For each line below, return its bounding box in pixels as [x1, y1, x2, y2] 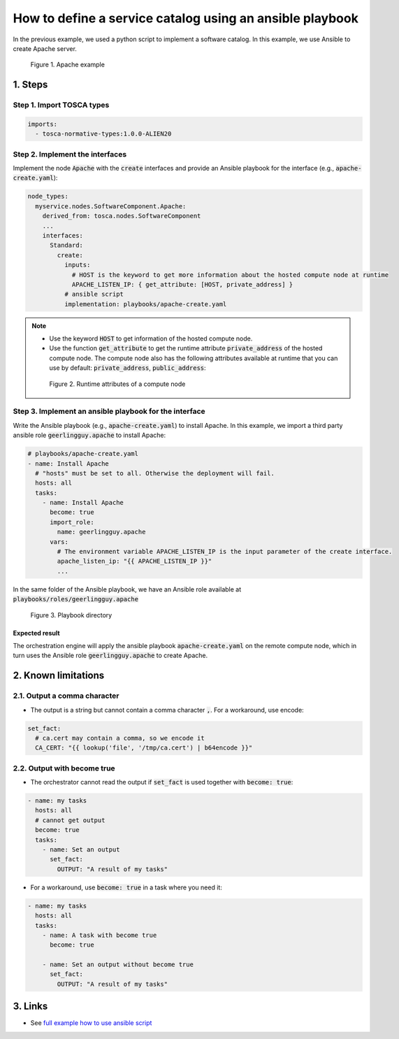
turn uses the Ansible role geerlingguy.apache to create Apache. [13, 651, 208, 660]
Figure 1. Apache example [30, 60, 105, 69]
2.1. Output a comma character [13, 691, 119, 701]
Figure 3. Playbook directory [30, 610, 113, 619]
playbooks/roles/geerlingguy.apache [13, 595, 139, 603]
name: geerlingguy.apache [57, 528, 146, 536]
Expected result [13, 629, 60, 637]
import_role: [50, 518, 94, 526]
